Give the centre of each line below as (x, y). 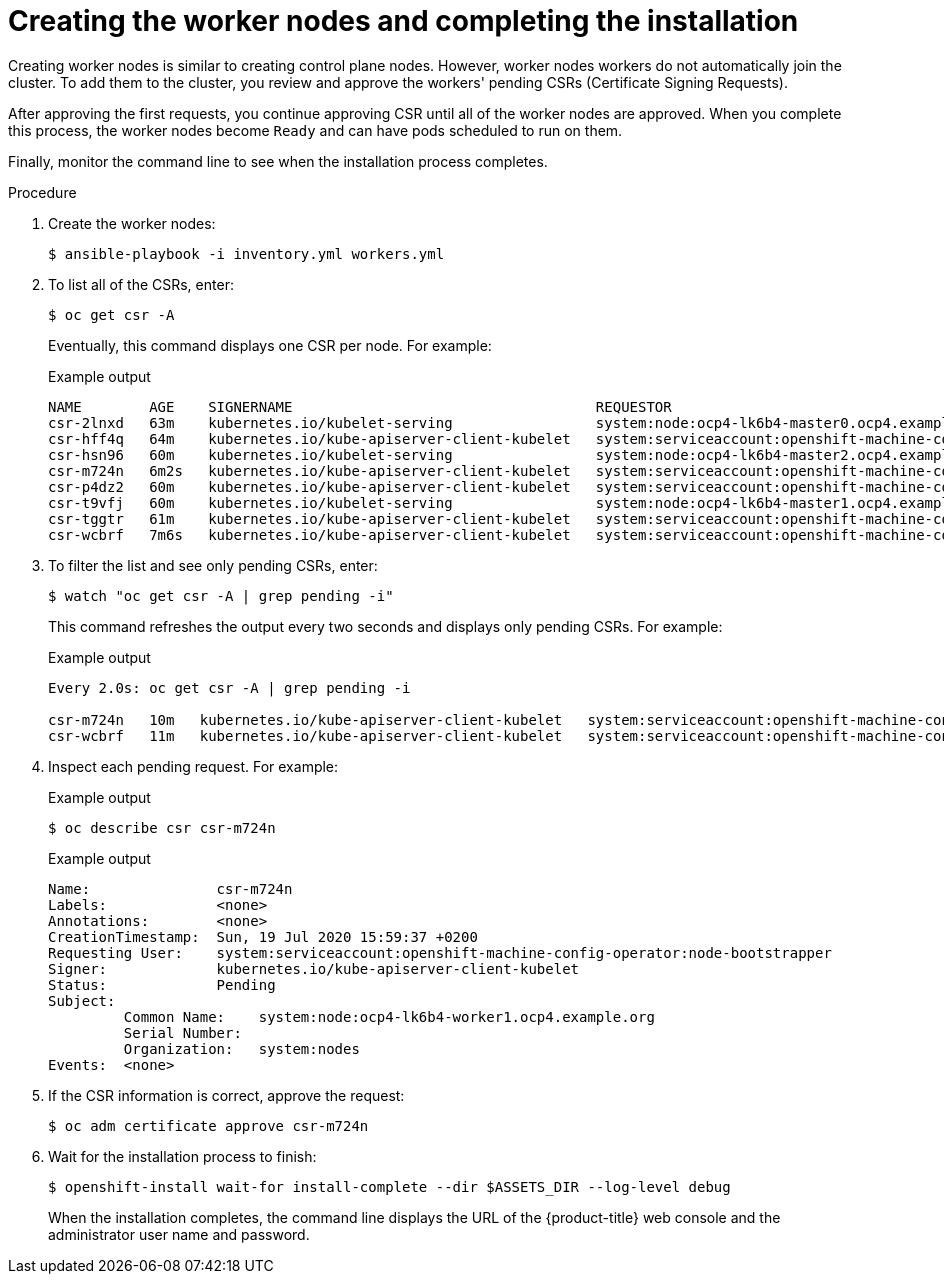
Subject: (82, 1000)
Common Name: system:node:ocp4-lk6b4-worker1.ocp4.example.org (389, 1016)
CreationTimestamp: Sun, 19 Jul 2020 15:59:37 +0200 (263, 936)
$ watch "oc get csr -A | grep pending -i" (221, 595)
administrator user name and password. (179, 1234)
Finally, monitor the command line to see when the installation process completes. (278, 161)
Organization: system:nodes (241, 1048)
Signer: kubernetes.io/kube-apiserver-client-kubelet (314, 968)
